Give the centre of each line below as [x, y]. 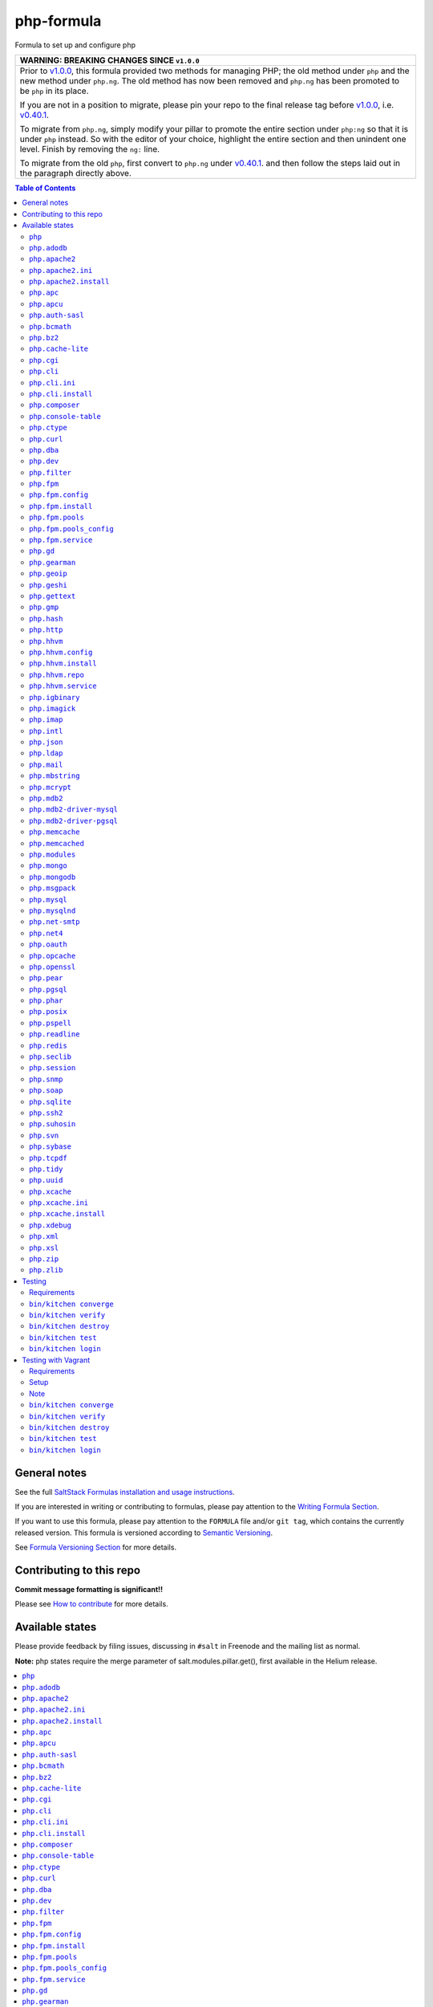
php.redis [48, 1045]
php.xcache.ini [59, 1203]
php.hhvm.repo [57, 675]
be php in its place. [54, 91]
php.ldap [46, 753]
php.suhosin [53, 1124]
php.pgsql [48, 989]
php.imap [46, 720]
